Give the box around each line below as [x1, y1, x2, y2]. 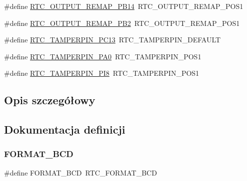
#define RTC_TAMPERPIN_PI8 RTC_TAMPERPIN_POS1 [4, 68, 199, 78]
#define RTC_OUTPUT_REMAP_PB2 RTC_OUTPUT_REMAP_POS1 [4, 17, 240, 28]
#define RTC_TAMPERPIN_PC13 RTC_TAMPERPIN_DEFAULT [4, 34, 221, 45]
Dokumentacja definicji [4, 122, 125, 137]
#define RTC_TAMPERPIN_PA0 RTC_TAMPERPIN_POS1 [4, 51, 201, 61]
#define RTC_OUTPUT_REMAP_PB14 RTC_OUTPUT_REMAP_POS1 [4, 1, 243, 11]
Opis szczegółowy [4, 92, 95, 108]
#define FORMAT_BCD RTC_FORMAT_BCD [4, 167, 157, 178]
